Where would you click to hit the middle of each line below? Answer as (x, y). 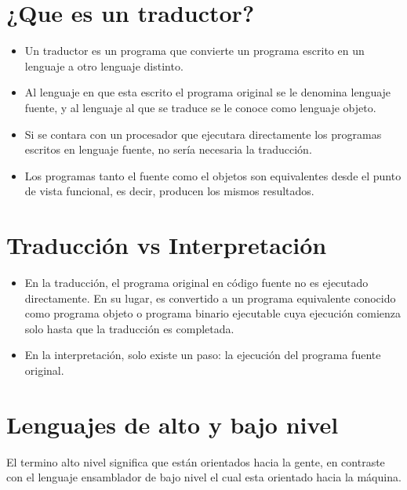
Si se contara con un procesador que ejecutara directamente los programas (203, 134)
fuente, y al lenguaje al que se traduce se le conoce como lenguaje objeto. (200, 107)
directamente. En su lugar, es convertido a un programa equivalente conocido (210, 298)
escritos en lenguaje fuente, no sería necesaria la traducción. (168, 149)
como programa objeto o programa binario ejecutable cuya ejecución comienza (213, 313)
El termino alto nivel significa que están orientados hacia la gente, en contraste (196, 461)
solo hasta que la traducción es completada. (129, 328)
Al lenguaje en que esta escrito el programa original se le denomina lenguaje (208, 92)
